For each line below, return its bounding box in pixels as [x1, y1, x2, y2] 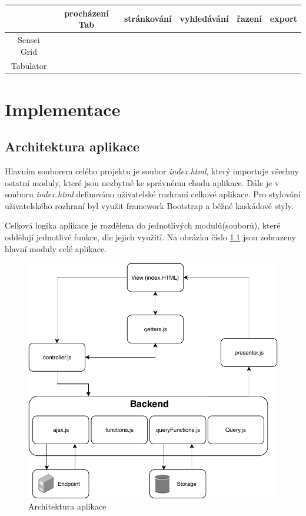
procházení [64, 6, 109, 19]
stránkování [124, 12, 172, 25]
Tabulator [11, 59, 47, 72]
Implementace [5, 97, 121, 121]
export [270, 12, 297, 25]
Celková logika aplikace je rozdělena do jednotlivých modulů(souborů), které [5, 219, 281, 231]
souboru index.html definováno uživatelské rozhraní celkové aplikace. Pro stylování [5, 188, 301, 200]
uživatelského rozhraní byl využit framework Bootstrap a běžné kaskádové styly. [5, 199, 294, 211]
